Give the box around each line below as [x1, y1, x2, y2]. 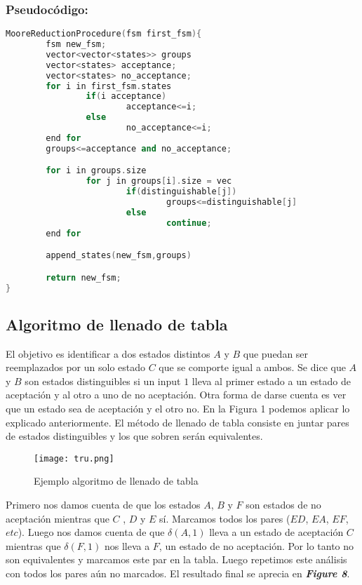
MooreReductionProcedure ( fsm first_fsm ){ [6, 29, 202, 39]
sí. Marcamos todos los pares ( [159, 511, 290, 525]
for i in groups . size [46, 166, 147, 176]
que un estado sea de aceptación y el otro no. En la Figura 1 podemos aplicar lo [6, 401, 350, 416]
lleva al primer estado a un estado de [192, 373, 351, 388]
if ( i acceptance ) [86, 91, 167, 102]
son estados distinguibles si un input [25, 373, 181, 388]
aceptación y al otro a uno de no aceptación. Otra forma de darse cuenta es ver [6, 387, 347, 402]
